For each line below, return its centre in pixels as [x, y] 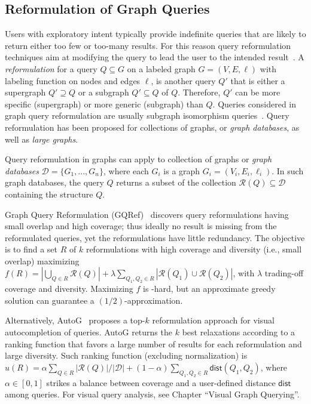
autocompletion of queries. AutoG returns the [89, 332]
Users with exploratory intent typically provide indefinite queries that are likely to [155, 34]
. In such [288, 170]
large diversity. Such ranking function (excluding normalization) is [126, 355]
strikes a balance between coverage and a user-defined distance [161, 382]
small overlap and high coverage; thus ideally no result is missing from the [141, 226]
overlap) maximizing [42, 260]
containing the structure [49, 194]
